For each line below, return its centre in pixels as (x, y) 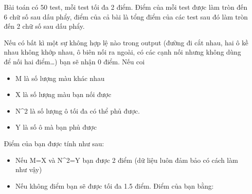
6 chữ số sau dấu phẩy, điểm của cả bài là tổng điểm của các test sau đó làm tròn (126, 16)
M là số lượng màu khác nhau (60, 78)
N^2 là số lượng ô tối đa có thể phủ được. (78, 110)
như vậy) (28, 169)
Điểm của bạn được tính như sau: (54, 143)
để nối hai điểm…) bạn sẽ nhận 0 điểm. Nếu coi (74, 61)
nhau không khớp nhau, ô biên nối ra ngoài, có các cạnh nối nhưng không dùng (123, 52)
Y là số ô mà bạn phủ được (56, 127)
